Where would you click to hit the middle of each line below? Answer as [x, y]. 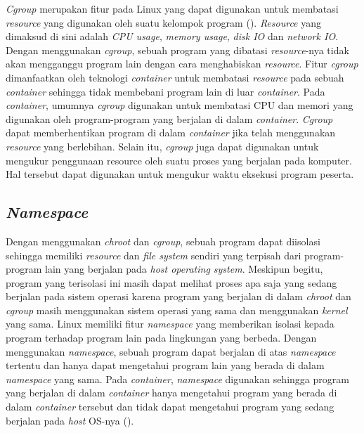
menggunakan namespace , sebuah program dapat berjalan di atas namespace [171, 351]
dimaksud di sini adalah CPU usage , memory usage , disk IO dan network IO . [172, 36]
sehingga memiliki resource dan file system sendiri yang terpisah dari [154, 255]
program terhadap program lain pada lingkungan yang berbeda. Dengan [161, 338]
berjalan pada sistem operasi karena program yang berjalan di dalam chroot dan [178, 296]
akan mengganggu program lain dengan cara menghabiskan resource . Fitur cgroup [182, 64]
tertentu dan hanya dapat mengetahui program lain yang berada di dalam [165, 365]
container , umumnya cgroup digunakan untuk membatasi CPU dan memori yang [180, 105]
